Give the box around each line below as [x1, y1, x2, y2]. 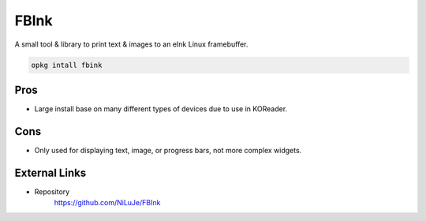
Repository [34, 186, 70, 197]
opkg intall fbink [31, 60, 103, 69]
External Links [14, 166, 87, 179]
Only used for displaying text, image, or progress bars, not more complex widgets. [34, 145, 302, 155]
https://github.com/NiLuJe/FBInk [54, 198, 161, 208]
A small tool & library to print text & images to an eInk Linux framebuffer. [14, 39, 248, 49]
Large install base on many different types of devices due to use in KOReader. [34, 104, 288, 114]
